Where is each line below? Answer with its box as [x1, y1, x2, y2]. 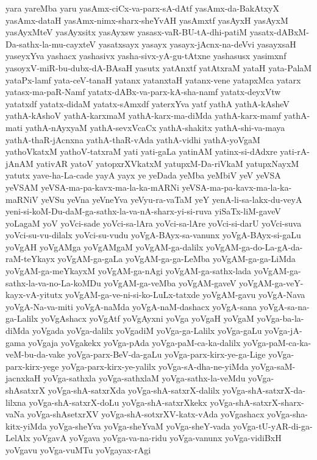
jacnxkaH [5, 372, 41, 384]
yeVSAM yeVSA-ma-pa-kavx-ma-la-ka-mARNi [5, 180, 179, 193]
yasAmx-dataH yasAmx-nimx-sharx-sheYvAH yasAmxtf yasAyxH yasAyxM [5, 13, 288, 26]
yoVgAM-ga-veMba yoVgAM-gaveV [104, 276, 237, 289]
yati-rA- [280, 145, 310, 158]
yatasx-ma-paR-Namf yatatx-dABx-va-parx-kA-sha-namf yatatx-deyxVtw [5, 85, 281, 98]
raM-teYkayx [5, 252, 55, 265]
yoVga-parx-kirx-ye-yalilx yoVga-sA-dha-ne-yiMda [62, 359, 249, 372]
